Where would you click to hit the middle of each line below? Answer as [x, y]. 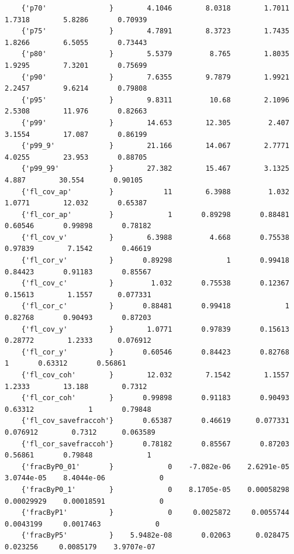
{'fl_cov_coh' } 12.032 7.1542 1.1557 [155, 375]
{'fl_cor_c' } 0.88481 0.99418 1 [155, 306]
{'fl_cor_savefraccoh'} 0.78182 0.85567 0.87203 [155, 444]
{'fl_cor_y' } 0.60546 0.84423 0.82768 [155, 352]
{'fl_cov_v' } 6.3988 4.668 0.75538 [155, 237]
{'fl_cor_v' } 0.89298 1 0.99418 [155, 261]
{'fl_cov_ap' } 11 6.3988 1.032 [155, 192]
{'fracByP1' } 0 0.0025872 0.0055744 [155, 513]
